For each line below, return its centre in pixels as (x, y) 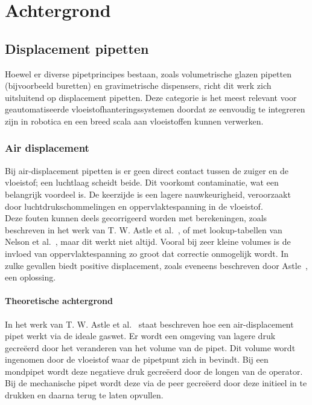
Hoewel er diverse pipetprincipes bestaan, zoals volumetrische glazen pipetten (148, 73)
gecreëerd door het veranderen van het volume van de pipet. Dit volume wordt (150, 347)
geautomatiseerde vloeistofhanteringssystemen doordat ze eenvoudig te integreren (155, 109)
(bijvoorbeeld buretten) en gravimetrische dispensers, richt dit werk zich (138, 86)
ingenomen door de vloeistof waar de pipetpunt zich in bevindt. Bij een (137, 359)
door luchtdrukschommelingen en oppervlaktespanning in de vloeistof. (134, 206)
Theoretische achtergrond (59, 301)
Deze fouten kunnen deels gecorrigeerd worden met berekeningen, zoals (136, 218)
